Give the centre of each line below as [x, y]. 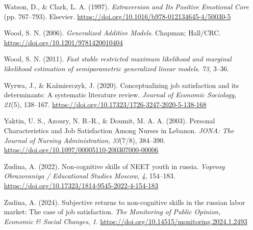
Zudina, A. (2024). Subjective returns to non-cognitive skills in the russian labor [125, 202]
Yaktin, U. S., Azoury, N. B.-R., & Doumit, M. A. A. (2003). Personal [110, 121]
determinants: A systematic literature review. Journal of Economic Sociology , [120, 95]
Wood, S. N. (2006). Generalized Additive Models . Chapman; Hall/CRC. [113, 33]
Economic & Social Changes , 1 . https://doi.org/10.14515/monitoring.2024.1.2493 [126, 221]
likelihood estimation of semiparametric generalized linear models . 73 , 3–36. [116, 68]
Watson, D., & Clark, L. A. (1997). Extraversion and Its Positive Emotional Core [126, 6]
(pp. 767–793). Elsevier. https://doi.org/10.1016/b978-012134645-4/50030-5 [117, 16]
